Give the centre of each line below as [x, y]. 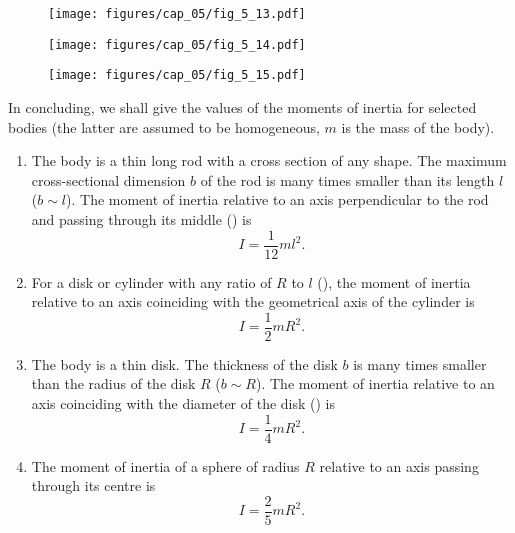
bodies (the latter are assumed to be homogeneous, [164, 126]
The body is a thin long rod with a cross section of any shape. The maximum [269, 160]
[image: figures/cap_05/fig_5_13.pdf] [177, 14]
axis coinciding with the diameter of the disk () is [183, 403]
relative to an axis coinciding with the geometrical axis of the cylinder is [253, 301]
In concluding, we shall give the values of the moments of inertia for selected [242, 106]
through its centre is [93, 485]
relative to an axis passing [399, 465]
